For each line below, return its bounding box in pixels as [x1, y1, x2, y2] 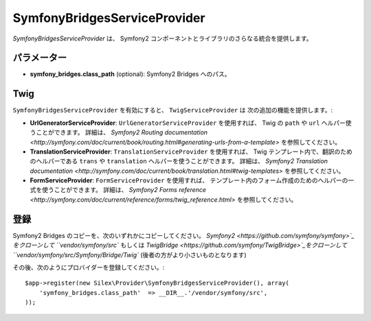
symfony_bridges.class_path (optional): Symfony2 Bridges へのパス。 [30, 70, 231, 78]
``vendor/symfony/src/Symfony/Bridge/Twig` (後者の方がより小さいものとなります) [12, 250, 247, 259]
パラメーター [12, 52, 67, 64]
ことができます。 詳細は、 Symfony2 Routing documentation [35, 128, 208, 136]
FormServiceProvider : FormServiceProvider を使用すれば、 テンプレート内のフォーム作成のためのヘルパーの [30, 176, 348, 185]
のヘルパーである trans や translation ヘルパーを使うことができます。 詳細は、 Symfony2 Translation [30, 157, 328, 165]
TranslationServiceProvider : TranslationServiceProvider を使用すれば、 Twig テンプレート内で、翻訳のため [30, 147, 353, 156]
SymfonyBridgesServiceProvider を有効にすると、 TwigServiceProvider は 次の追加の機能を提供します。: [12, 106, 333, 115]
